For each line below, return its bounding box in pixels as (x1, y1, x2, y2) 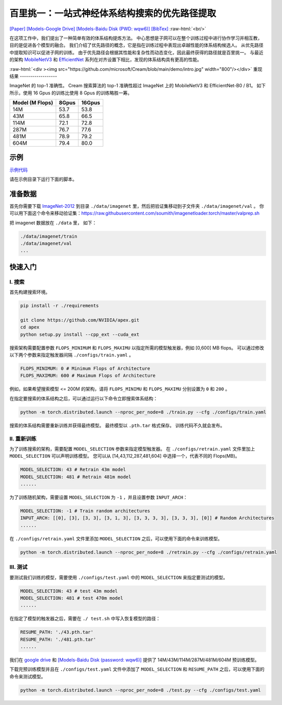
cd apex (20, 324, 39, 330)
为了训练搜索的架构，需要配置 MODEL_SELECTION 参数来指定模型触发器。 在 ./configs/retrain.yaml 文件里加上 (9, 445, 255, 452)
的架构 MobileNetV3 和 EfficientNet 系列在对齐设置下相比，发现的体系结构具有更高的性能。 (9, 56, 202, 63)
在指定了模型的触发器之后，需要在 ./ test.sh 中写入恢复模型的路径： (9, 616, 161, 622)
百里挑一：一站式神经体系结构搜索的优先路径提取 (9, 8, 216, 19)
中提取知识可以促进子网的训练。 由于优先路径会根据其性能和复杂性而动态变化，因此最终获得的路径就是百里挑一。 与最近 (9, 49, 264, 55)
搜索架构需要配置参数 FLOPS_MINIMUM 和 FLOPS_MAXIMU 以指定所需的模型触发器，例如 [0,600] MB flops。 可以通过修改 (9, 344, 264, 351)
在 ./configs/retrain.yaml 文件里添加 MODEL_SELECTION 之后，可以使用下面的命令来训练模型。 (9, 535, 223, 541)
